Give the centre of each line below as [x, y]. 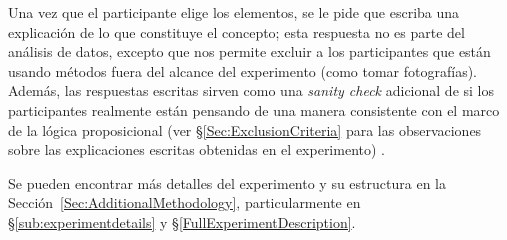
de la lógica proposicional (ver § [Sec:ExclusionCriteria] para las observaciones [245, 129]
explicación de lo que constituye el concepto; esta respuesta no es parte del [236, 31]
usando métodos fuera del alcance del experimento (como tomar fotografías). [242, 70]
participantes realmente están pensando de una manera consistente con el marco [254, 109]
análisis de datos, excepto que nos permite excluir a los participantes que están [249, 51]
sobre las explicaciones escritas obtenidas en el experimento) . [196, 149]
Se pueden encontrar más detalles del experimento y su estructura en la [227, 182]
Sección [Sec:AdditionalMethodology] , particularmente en [184, 202]
